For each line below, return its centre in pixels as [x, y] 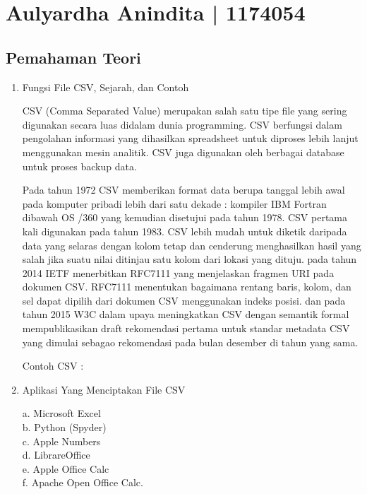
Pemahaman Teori [73, 57]
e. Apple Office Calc [66, 468]
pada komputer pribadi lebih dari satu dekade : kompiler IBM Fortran [174, 203]
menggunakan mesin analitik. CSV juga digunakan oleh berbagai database [183, 152]
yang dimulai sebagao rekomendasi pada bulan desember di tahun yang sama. [190, 342]
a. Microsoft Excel [61, 413]
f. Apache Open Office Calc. [83, 482]
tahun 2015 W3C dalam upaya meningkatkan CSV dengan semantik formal [186, 314]
